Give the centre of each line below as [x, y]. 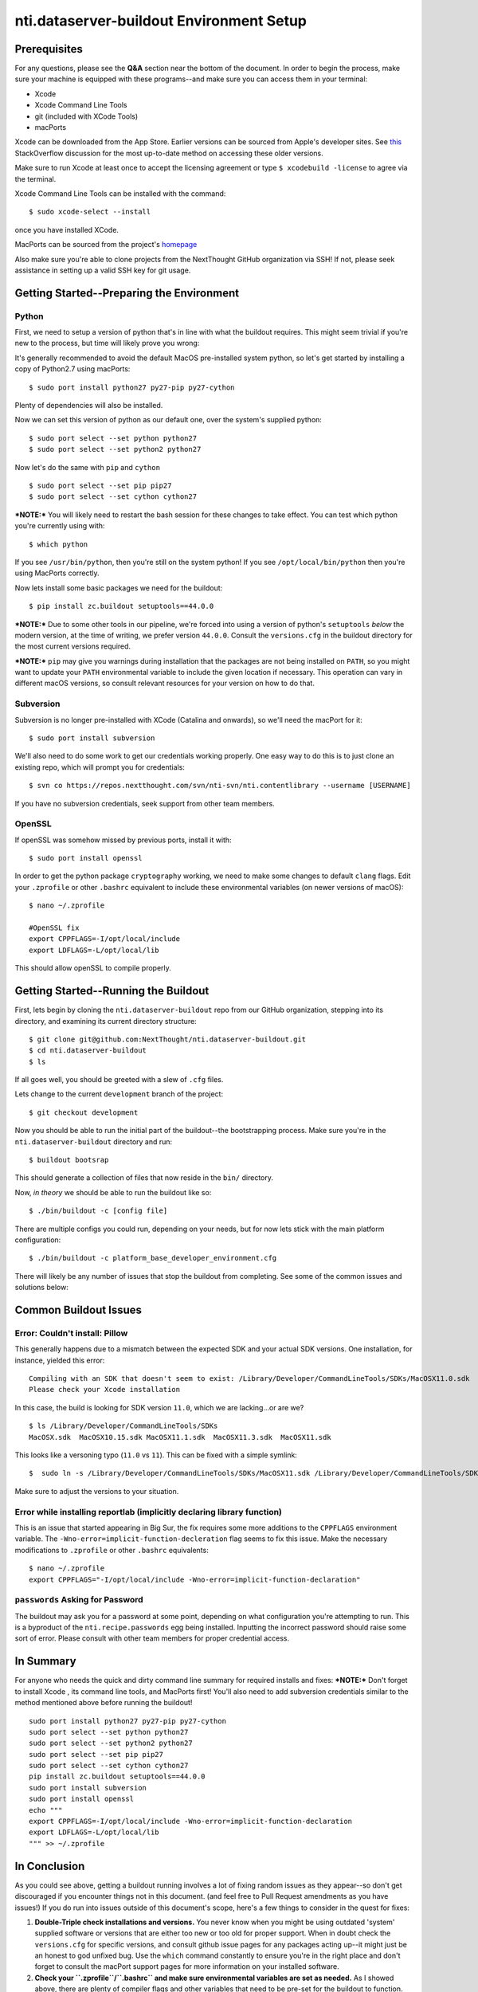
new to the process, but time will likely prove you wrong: [107, 343]
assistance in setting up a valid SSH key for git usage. [103, 270]
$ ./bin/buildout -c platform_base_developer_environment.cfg [153, 1258]
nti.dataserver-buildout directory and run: [94, 1141]
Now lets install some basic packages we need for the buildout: [119, 588]
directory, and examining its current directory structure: [106, 1021]
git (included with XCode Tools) [86, 116]
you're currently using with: [60, 526]
